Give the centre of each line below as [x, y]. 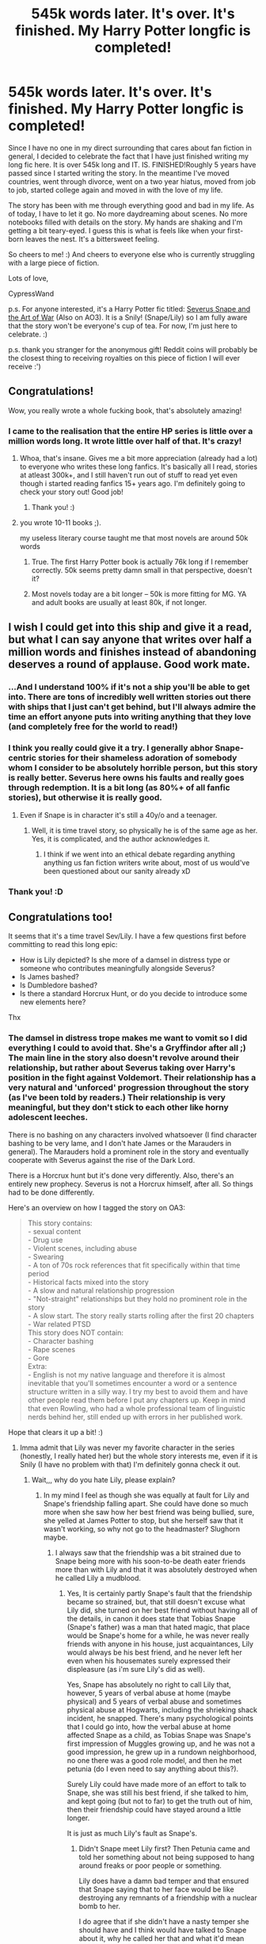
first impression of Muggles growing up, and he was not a [161, 1743]
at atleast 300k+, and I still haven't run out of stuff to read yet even [128, 475]
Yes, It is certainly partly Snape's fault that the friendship [160, 1593]
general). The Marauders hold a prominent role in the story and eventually [129, 1152]
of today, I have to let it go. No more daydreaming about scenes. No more [128, 213]
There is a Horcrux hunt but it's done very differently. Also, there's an [121, 1175]
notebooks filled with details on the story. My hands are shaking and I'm [125, 222]
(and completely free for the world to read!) [93, 727]
